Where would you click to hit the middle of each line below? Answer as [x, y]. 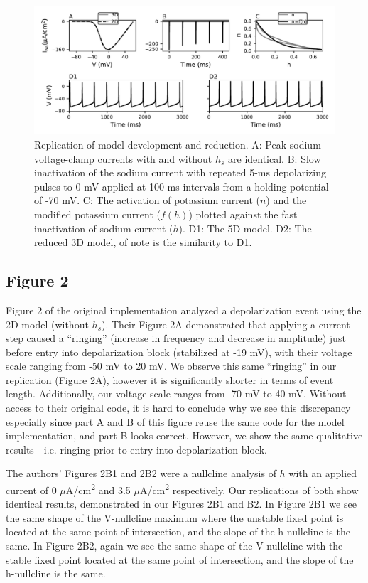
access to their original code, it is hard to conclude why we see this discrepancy [178, 408]
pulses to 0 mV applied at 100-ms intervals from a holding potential [182, 186]
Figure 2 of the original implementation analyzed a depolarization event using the [184, 310]
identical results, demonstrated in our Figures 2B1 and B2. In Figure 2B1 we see [181, 504]
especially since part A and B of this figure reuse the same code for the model [175, 421]
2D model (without [47, 324]
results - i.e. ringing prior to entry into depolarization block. [136, 449]
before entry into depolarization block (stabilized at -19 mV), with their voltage [179, 352]
